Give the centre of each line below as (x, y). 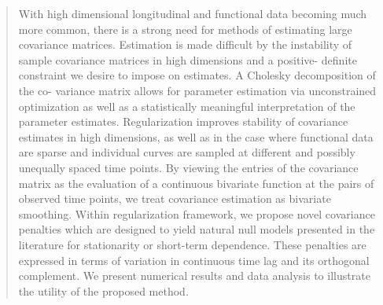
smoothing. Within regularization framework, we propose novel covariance (197, 213)
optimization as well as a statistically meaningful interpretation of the (187, 106)
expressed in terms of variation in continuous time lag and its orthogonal (194, 260)
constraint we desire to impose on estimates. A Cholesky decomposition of (197, 75)
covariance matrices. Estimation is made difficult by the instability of (185, 44)
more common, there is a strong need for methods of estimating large (185, 29)
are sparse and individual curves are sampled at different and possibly (187, 152)
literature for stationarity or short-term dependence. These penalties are (192, 244)
